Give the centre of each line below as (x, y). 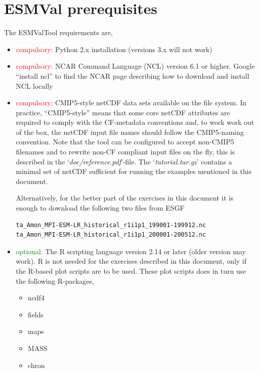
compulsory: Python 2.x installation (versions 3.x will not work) (114, 49)
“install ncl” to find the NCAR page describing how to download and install (133, 75)
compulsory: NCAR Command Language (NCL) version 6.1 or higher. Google (135, 66)
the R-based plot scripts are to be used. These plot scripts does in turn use (131, 271)
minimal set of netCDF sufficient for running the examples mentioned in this (134, 171)
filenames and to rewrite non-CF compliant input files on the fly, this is (125, 152)
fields (36, 314)
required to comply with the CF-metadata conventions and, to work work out (135, 122)
